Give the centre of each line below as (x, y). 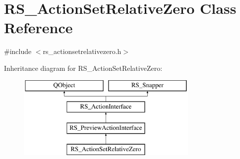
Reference (38, 27)
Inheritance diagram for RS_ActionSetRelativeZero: (83, 68)
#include (18, 51)
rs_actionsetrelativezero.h (82, 51)
